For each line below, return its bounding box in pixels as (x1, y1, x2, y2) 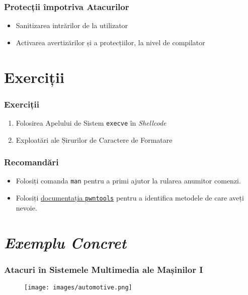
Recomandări (4, 156, 59, 168)
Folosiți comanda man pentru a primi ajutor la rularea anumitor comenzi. (16, 175, 241, 186)
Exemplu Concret (4, 232, 126, 253)
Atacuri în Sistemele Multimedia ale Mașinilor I (4, 263, 203, 275)
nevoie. (16, 202, 37, 213)
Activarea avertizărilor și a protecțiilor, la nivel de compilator (16, 37, 205, 47)
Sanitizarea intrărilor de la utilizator (16, 20, 128, 31)
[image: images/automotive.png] (24, 283, 132, 291)
